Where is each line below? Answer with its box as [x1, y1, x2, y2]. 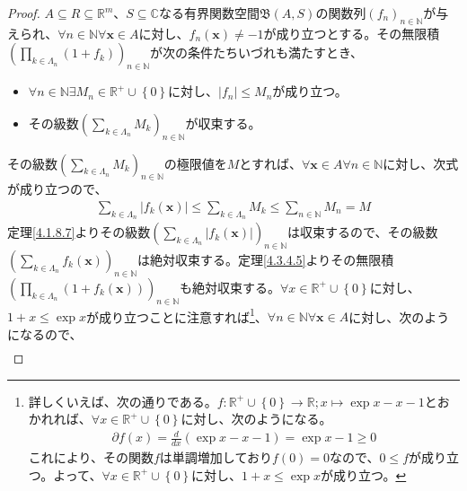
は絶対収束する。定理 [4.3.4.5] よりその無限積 [137, 250, 394, 268]
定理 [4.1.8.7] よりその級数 [7, 223, 151, 241]
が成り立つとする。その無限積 [263, 23, 440, 42]
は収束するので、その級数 [287, 223, 438, 241]
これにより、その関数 [28, 448, 154, 467]
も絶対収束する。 [180, 277, 281, 296]
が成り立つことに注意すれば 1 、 [85, 304, 268, 326]
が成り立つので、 [7, 180, 108, 198]
